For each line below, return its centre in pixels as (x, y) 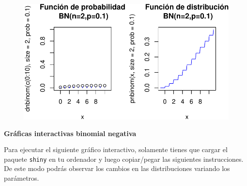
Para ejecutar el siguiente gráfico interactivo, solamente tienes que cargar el (116, 149)
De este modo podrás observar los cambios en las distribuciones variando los (117, 168)
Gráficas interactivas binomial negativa (70, 133)
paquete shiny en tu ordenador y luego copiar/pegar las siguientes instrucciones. (124, 159)
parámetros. (22, 178)
